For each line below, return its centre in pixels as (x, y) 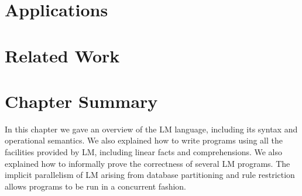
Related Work (62, 55)
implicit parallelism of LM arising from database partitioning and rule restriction (150, 175)
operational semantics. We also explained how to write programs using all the (144, 140)
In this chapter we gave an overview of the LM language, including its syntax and (151, 129)
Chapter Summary (81, 101)
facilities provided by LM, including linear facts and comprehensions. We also (144, 152)
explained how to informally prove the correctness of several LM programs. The (147, 163)
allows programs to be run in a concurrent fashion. (96, 186)
